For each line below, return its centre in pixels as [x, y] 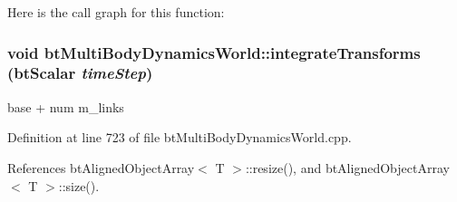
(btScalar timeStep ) [80, 73]
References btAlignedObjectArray [101, 167]
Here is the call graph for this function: [116, 12]
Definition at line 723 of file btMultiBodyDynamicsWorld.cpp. [180, 137]
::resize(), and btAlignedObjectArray [347, 167]
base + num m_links [66, 106]
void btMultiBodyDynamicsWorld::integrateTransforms [214, 52]
